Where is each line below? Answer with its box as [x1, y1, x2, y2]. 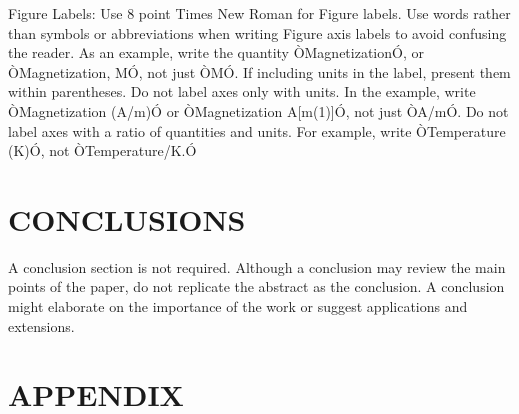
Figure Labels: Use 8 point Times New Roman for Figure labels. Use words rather [8, 3, 511, 23]
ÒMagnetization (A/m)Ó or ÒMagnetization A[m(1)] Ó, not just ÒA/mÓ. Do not [8, 100, 509, 121]
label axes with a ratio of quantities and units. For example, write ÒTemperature [8, 120, 506, 141]
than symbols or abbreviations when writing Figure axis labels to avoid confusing [8, 22, 507, 43]
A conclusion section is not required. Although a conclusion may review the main [8, 256, 506, 277]
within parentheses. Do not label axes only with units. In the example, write [8, 81, 476, 102]
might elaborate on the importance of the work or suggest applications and [8, 296, 468, 317]
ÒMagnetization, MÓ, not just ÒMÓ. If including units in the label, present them [8, 61, 511, 82]
